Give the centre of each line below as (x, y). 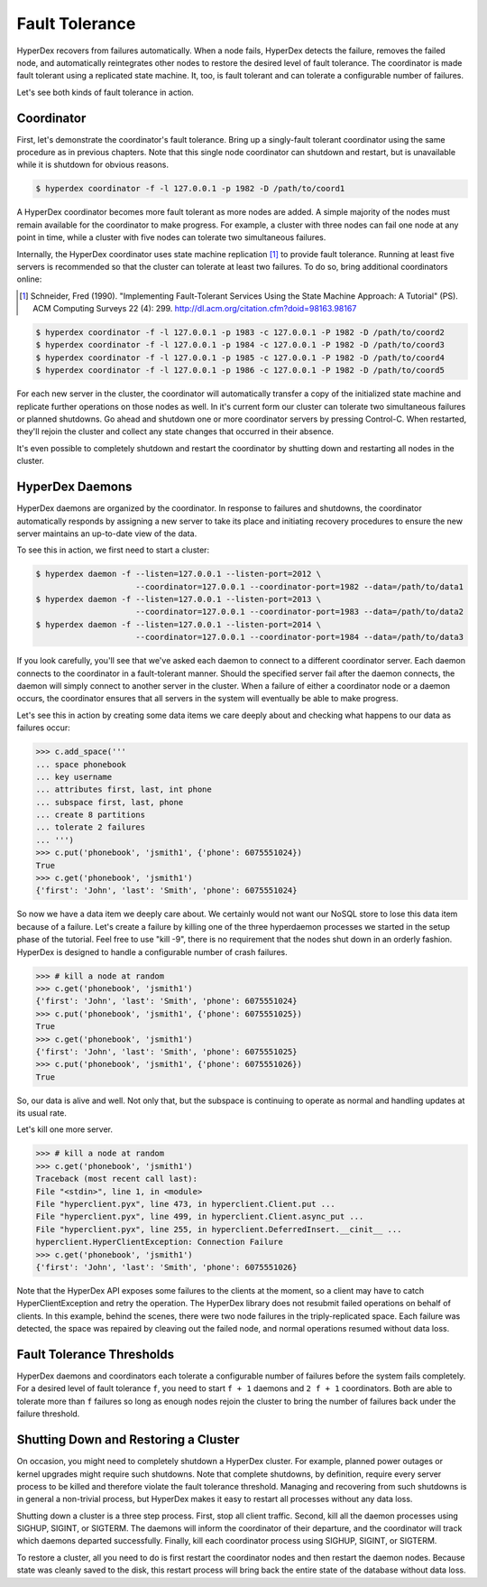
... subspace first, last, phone (110, 802)
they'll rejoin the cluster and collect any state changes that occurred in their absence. (175, 432)
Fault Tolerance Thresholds (96, 1354)
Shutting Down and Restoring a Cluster (128, 1440)
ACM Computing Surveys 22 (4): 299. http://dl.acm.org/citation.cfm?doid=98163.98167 (195, 309)
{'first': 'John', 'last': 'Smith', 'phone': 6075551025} (166, 1051)
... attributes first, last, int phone (124, 789)
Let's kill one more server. (64, 1129)
